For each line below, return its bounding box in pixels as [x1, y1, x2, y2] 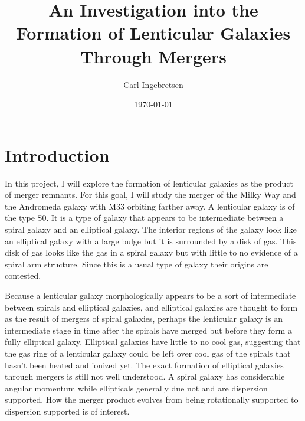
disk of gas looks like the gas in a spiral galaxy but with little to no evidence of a [5, 246, 298, 259]
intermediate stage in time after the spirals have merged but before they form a [5, 324, 292, 336]
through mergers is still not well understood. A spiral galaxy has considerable [5, 370, 285, 383]
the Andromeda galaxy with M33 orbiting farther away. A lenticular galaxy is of [5, 200, 295, 212]
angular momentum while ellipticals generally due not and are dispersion [5, 381, 268, 394]
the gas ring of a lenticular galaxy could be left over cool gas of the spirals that [5, 347, 291, 359]
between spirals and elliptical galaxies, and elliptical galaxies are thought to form [5, 301, 298, 313]
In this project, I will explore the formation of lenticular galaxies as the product [5, 177, 293, 189]
